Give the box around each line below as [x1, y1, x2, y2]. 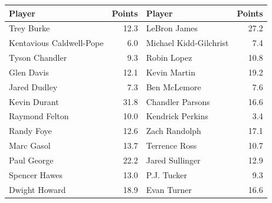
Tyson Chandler [9, 51, 67, 64]
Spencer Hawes [9, 168, 63, 181]
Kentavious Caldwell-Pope [9, 37, 104, 49]
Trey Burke [9, 22, 50, 34]
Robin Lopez [146, 51, 192, 64]
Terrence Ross [146, 139, 197, 152]
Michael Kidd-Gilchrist [146, 37, 229, 49]
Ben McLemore [146, 80, 201, 93]
